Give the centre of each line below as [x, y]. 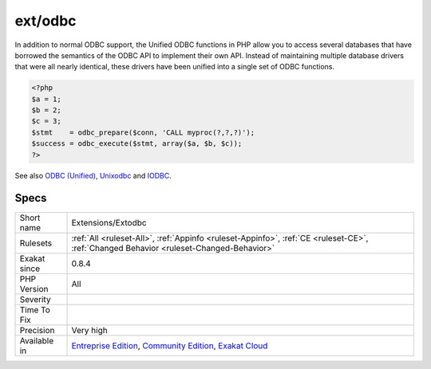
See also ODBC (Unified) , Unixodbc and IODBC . [93, 175]
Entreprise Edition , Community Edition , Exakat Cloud [170, 345]
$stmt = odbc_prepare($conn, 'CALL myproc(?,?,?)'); [143, 132]
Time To [35, 309]
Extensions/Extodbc [109, 222]
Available [37, 340]
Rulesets [36, 243]
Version [34, 289]
